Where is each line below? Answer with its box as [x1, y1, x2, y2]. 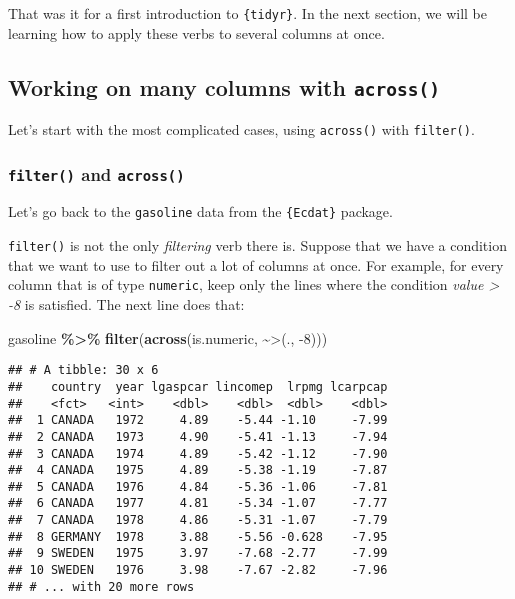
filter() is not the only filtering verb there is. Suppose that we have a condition [8, 235, 507, 256]
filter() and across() [8, 161, 185, 186]
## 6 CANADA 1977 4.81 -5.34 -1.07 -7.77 [8, 496, 388, 511]
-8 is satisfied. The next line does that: [8, 294, 245, 315]
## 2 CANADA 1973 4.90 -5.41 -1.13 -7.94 [8, 429, 388, 444]
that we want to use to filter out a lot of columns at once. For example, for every [8, 254, 504, 275]
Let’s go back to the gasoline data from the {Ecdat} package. [8, 201, 393, 222]
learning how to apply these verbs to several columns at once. [8, 22, 385, 43]
